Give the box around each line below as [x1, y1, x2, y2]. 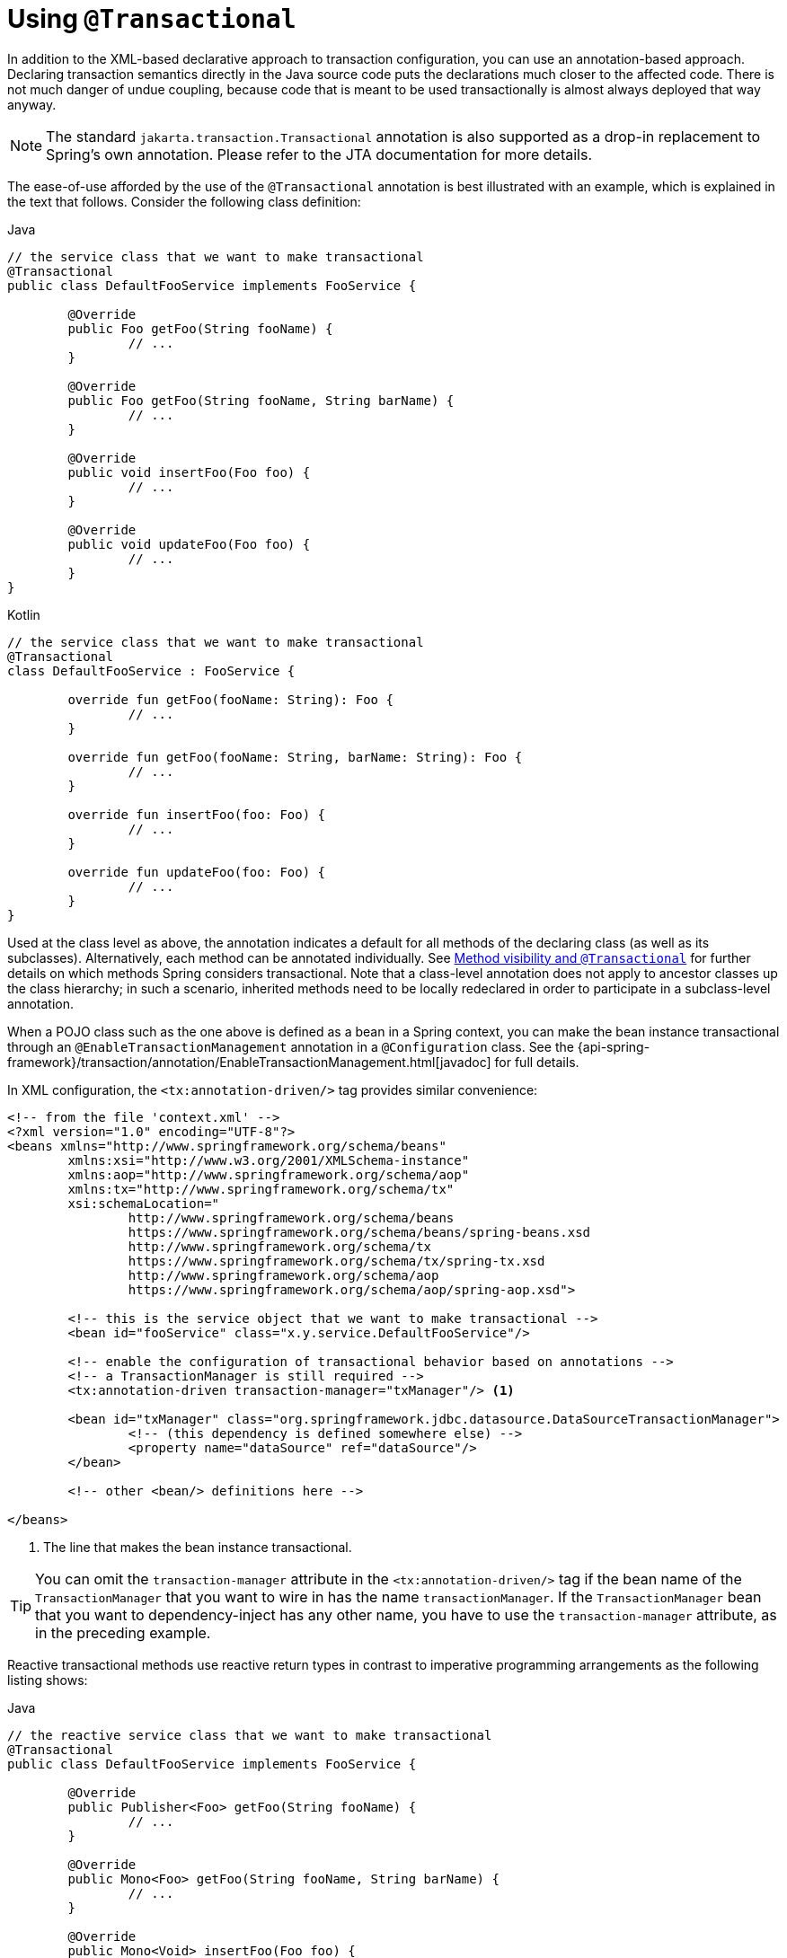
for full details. [494, 1054, 579, 1070]
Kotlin [7, 606, 40, 622]
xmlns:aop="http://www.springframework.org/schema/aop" [67, 1167, 470, 1182]
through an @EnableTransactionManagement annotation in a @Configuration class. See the [7, 1038, 574, 1054]
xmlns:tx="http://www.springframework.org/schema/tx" [67, 1181, 455, 1196]
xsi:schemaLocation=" [67, 1195, 220, 1211]
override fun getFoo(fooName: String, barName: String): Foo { [67, 749, 523, 764]
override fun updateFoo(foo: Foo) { [67, 864, 326, 879]
